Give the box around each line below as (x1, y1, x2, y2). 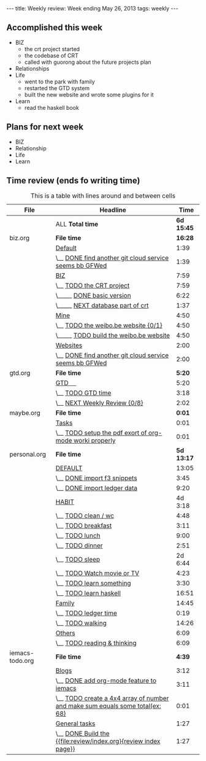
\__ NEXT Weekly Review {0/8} (55, 399, 143, 408)
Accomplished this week (6, 23, 103, 33)
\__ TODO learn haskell (55, 589, 121, 598)
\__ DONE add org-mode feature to (55, 676, 157, 685)
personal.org (9, 450, 46, 458)
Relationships (15, 64, 50, 72)
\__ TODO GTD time (55, 388, 112, 397)
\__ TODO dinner (55, 541, 103, 550)
